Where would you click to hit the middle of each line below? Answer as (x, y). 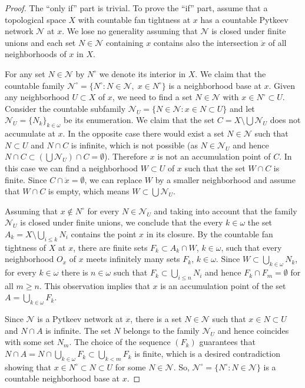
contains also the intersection (206, 42)
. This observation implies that (95, 285)
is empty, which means (89, 191)
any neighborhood (37, 97)
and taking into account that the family (226, 210)
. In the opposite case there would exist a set (143, 133)
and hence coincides (253, 330)
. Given (282, 85)
